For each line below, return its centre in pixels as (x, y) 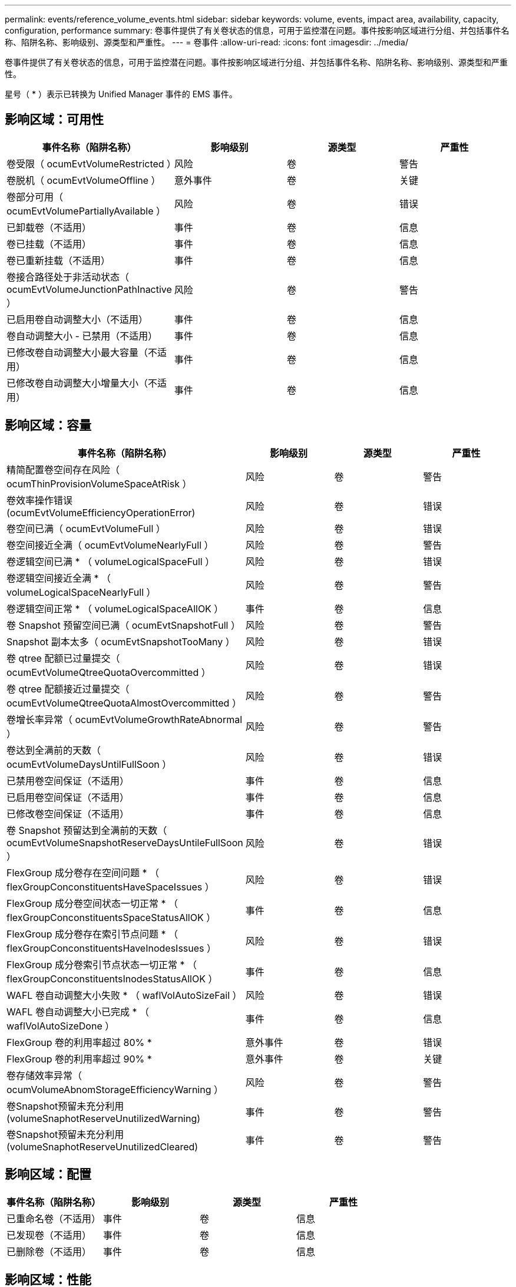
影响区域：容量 (48, 425)
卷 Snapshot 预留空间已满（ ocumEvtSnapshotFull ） (123, 625)
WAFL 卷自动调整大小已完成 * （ (78, 1012)
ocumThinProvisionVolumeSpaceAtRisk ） (99, 484)
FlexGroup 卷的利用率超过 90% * (79, 1059)
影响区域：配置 (48, 1174)
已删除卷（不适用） (49, 1251)
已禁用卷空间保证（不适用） (68, 781)
